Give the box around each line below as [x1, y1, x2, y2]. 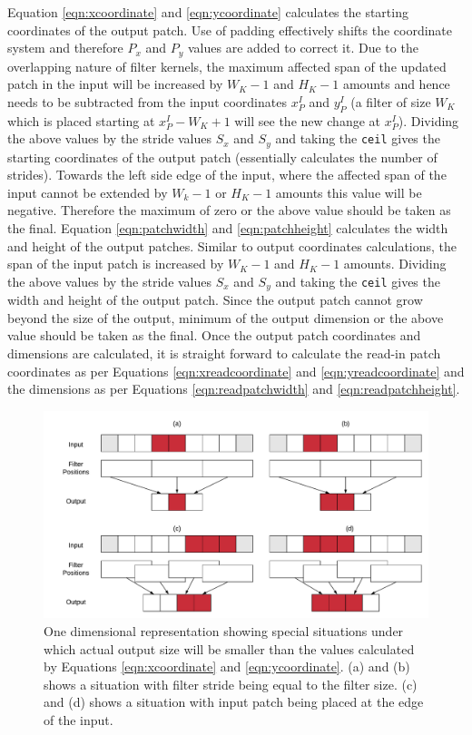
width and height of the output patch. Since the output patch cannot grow [7, 290, 423, 309]
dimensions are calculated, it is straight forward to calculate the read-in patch [7, 344, 441, 363]
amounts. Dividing [343, 254, 447, 273]
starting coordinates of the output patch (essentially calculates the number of [7, 147, 438, 166]
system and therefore [7, 38, 123, 57]
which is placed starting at [7, 111, 155, 130]
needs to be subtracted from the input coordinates [7, 92, 287, 111]
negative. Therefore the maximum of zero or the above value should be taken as [7, 201, 451, 220]
